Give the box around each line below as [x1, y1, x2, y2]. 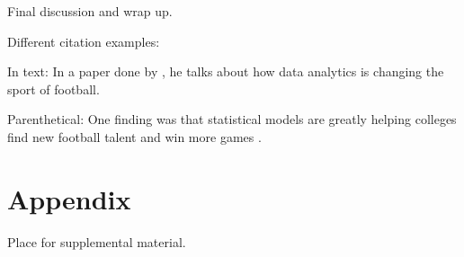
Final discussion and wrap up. [7, 2, 173, 20]
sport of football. [7, 79, 100, 98]
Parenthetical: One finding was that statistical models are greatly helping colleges [7, 110, 457, 128]
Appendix [7, 180, 131, 217]
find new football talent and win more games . [7, 127, 262, 146]
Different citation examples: [7, 31, 160, 50]
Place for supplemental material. [7, 232, 186, 251]
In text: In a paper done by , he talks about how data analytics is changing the [7, 62, 444, 81]
